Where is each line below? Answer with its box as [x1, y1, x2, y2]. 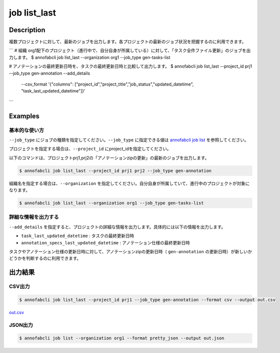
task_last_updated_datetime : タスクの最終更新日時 [21, 233, 135, 239]
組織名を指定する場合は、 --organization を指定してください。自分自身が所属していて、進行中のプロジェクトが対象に [9, 180, 250, 186]
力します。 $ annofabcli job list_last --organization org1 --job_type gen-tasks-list [9, 54, 171, 60]
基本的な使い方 [9, 127, 44, 133]
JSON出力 [9, 321, 34, 328]
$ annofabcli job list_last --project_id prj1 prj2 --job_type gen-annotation [19, 168, 211, 173]
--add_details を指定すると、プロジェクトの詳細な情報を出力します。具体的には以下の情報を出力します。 [9, 224, 226, 230]
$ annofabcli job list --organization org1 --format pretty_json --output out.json [19, 335, 225, 341]
